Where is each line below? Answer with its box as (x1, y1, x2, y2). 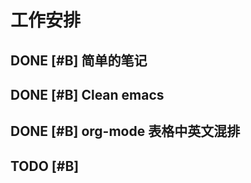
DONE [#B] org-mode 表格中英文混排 (10, 123, 241, 140)
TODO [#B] (10, 157, 80, 175)
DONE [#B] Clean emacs (10, 86, 165, 103)
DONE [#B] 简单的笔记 (10, 52, 148, 69)
